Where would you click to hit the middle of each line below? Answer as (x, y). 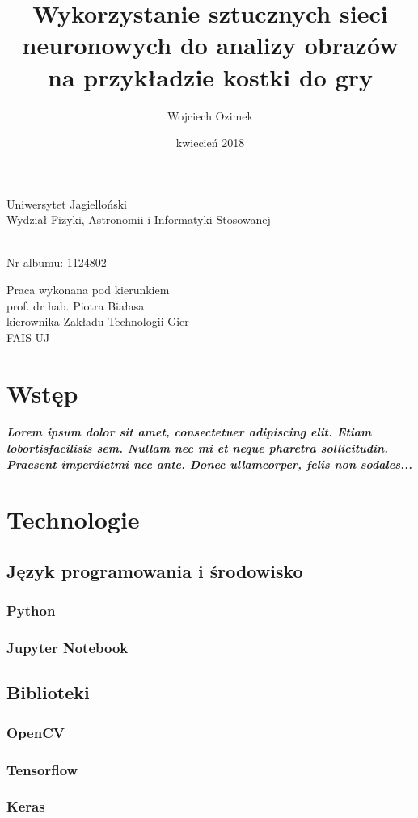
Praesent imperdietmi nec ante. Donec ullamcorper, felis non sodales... (209, 464)
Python (31, 611)
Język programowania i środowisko (155, 570)
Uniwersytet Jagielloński (67, 203)
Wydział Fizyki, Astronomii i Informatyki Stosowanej (139, 219)
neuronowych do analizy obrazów (210, 45)
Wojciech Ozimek (210, 115)
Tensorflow (42, 769)
